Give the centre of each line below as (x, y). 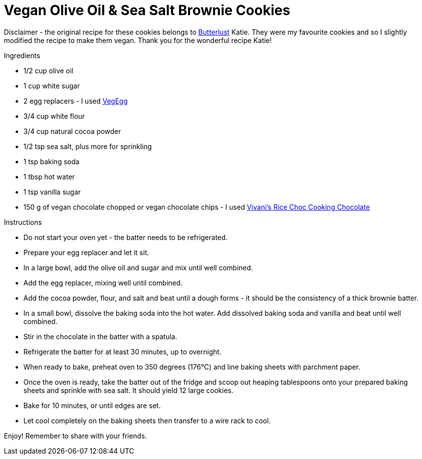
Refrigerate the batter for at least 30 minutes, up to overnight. (123, 351)
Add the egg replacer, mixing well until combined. (103, 283)
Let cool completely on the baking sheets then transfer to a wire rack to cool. (147, 420)
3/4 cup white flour (54, 116)
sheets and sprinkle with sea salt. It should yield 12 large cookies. (128, 390)
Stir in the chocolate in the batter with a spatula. (100, 336)
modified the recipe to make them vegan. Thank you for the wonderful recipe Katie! (138, 40)
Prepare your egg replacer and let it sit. (86, 252)
